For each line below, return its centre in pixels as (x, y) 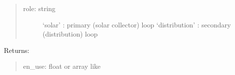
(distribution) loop (70, 34)
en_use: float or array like (62, 66)
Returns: (17, 50)
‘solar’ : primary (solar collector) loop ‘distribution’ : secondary (137, 24)
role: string (39, 8)
